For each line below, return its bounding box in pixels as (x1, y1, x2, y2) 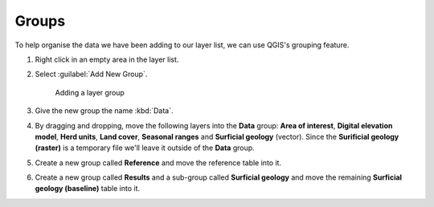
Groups (14, 12, 66, 30)
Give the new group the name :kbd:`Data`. (35, 106, 174, 116)
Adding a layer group (55, 87, 125, 97)
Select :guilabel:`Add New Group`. (35, 69, 148, 79)
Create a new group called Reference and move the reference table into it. (35, 157, 281, 168)
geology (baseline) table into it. (35, 184, 141, 193)
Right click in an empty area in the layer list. (35, 55, 179, 64)
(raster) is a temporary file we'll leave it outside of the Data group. (35, 143, 255, 152)
